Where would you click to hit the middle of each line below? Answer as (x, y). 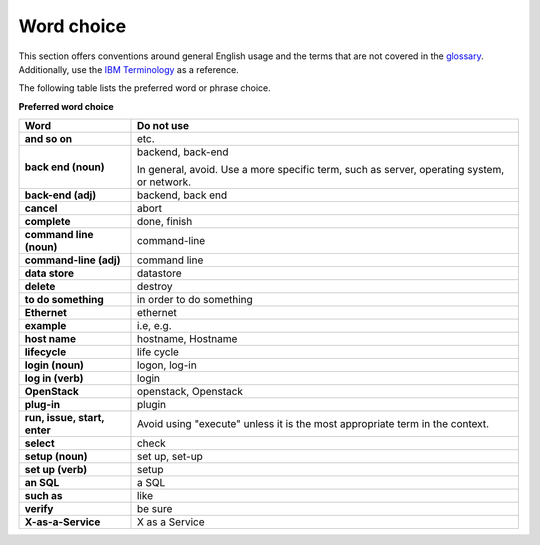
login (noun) (54, 365)
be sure (154, 509)
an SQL (42, 483)
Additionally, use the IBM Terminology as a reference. (128, 69)
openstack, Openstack (190, 392)
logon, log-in (166, 365)
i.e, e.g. (154, 326)
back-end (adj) (60, 195)
